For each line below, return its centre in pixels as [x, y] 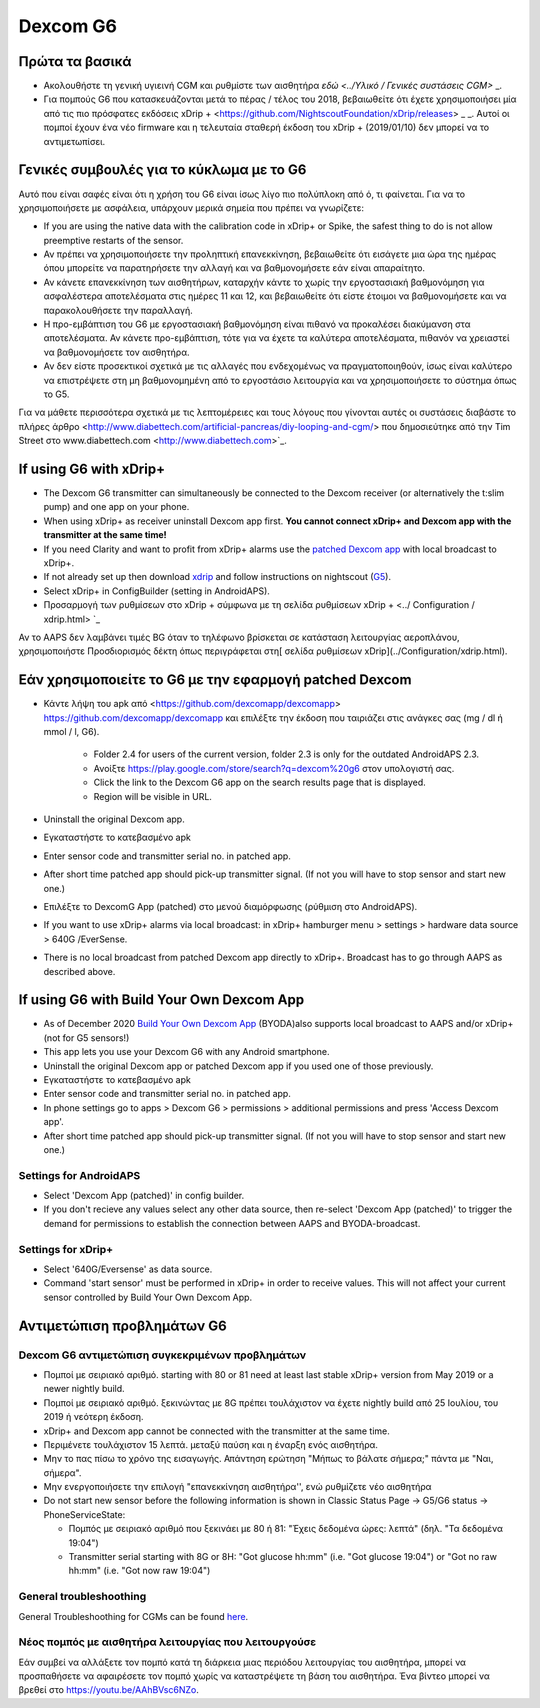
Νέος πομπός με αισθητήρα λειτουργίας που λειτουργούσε [167, 1642]
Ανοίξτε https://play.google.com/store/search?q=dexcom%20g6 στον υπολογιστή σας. [274, 768]
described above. [79, 971]
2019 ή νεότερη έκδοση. [93, 1417]
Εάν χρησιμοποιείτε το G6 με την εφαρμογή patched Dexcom [215, 680]
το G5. [56, 394]
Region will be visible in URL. [152, 796]
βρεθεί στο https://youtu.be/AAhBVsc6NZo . [108, 1690]
